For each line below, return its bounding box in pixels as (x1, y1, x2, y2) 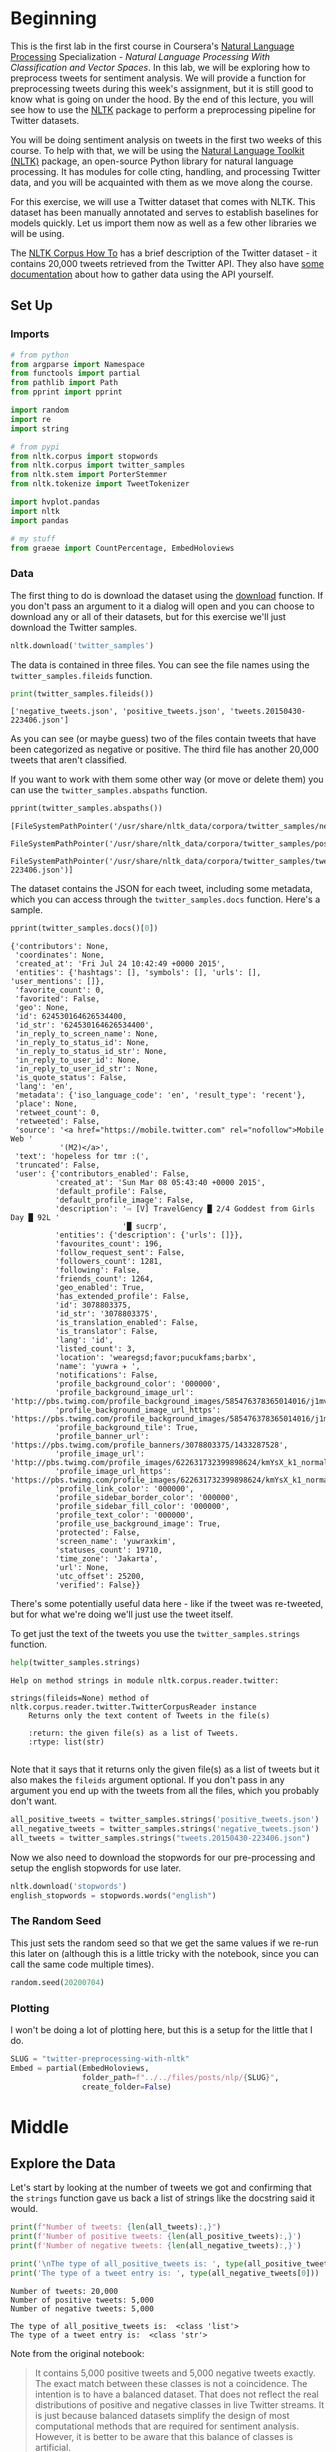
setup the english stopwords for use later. (10, 1862, 182, 1874)
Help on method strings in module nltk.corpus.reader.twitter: (10, 1676, 280, 1686)
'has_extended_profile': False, (54, 1292, 190, 1302)
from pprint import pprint (10, 387, 123, 397)
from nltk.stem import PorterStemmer (10, 470, 168, 480)
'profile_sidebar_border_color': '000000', (54, 1493, 240, 1503)
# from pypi (10, 442, 60, 452)
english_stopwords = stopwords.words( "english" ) (10, 1890, 217, 1901)
